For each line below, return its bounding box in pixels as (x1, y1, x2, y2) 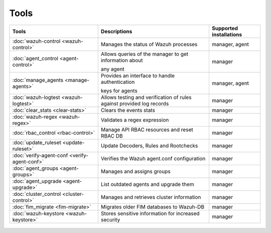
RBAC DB (100, 132, 123, 139)
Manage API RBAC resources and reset (100, 126, 193, 133)
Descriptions (100, 28, 132, 35)
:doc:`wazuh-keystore (12, 210, 65, 217)
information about (100, 57, 143, 64)
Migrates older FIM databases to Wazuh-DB (100, 203, 205, 210)
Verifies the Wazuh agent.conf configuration (100, 155, 206, 162)
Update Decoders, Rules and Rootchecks (100, 142, 198, 149)
